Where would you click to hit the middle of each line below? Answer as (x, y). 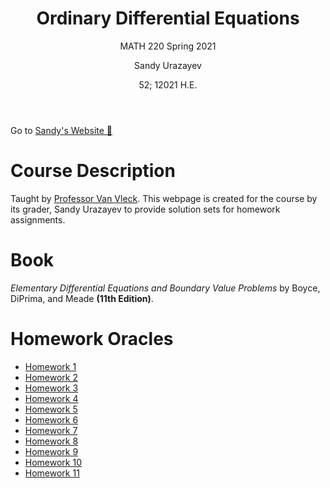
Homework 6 (51, 419)
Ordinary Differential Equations (168, 18)
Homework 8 (51, 441)
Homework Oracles (92, 339)
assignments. (38, 219)
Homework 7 (51, 430)
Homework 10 (53, 462)
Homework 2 (51, 377)
